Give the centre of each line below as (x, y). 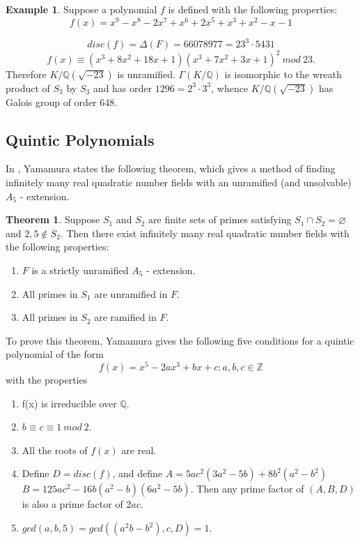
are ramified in (125, 317)
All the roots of (55, 450)
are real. (139, 450)
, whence (230, 88)
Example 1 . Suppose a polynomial (81, 9)
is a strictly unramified (80, 270)
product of (28, 88)
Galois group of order (51, 101)
